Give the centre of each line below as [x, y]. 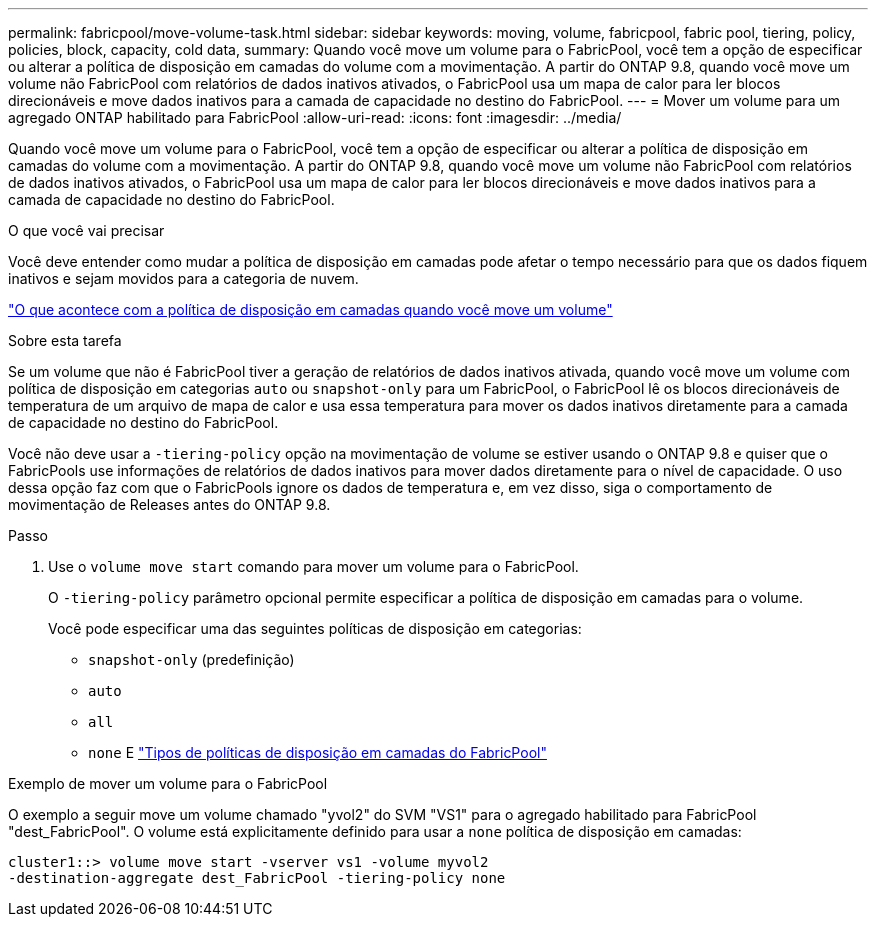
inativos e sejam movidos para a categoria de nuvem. [183, 278]
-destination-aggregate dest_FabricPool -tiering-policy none [257, 878]
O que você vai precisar [86, 230]
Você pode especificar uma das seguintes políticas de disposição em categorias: [315, 628]
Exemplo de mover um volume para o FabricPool [168, 783]
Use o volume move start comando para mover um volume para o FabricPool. [313, 566]
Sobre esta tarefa [65, 340]
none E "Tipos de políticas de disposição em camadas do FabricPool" [317, 752]
